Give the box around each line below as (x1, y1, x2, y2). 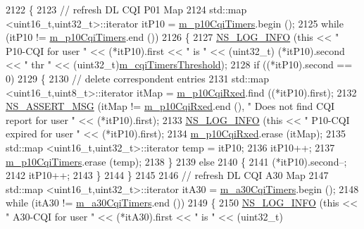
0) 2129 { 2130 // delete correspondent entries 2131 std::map (6, 70, 270, 85)
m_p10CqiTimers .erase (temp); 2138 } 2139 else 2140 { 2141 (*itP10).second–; (6, 154, 347, 168)
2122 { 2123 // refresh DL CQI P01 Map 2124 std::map (6, 2, 247, 16)
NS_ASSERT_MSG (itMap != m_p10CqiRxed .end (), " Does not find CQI (6, 99, 335, 113)
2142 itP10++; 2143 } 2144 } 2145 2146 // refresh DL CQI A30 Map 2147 (6, 168, 329, 182)
